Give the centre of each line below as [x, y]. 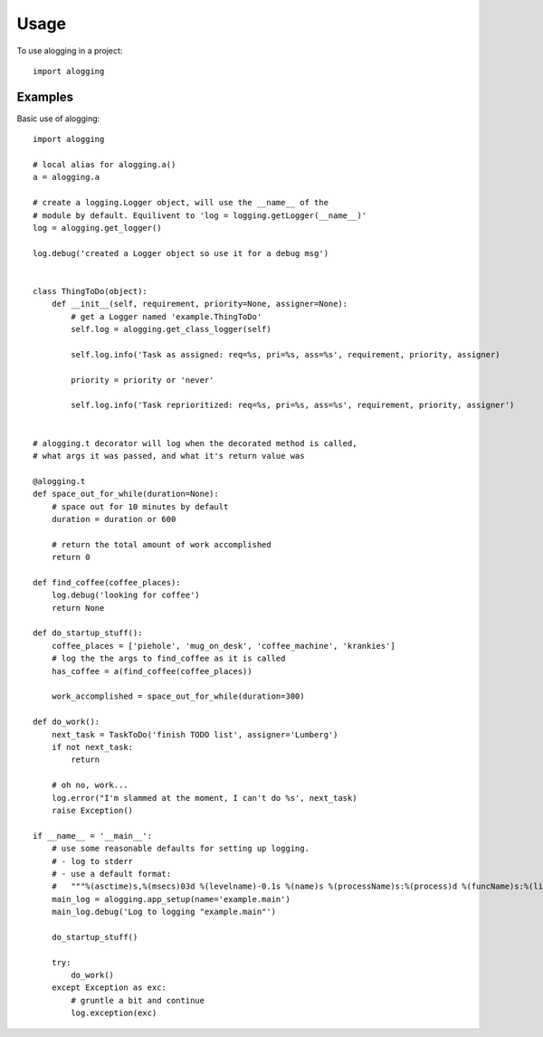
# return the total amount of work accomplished [161, 544]
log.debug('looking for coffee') [126, 595]
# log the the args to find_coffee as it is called [168, 659]
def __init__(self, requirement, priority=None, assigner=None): [200, 304]
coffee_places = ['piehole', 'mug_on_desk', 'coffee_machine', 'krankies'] [223, 646]
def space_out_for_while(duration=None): [126, 494]
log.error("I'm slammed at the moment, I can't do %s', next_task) [204, 798]
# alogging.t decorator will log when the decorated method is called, [195, 443]
